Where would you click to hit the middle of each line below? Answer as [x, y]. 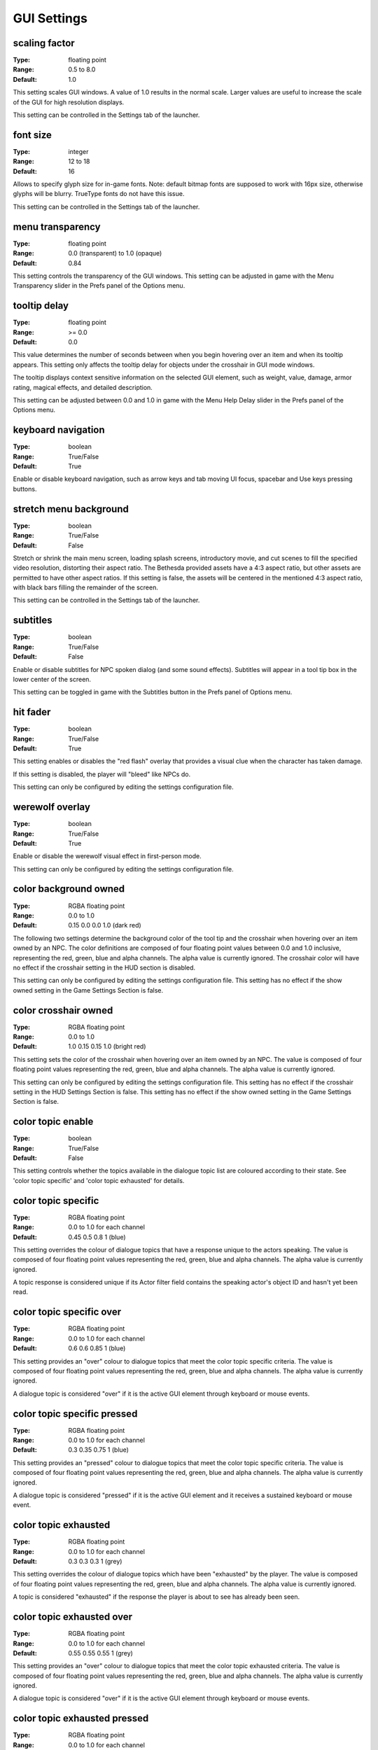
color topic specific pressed [75, 1414]
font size [33, 135]
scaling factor [44, 43]
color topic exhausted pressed [81, 1718]
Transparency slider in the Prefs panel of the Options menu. [99, 286]
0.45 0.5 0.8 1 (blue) [97, 1237]
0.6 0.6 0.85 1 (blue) [97, 1348]
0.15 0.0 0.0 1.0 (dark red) [105, 925]
